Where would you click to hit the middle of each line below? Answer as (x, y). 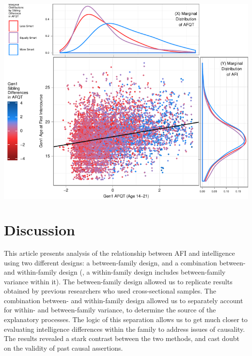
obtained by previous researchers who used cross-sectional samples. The (110, 291)
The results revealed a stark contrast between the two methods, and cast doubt (122, 338)
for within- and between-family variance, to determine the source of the (110, 310)
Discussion (39, 229)
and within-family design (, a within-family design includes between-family (115, 272)
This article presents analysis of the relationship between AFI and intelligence (119, 253)
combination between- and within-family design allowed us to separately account (124, 300)
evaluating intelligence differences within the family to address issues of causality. (125, 329)
